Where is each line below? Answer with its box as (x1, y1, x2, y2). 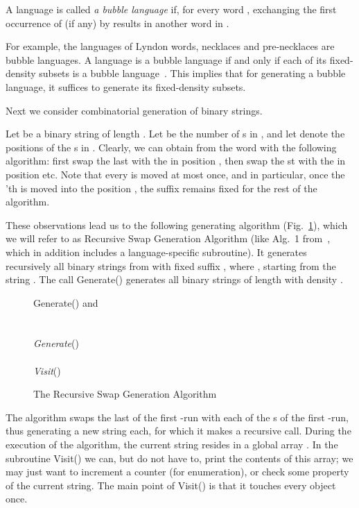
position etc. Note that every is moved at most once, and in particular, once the (6, 167, 345, 181)
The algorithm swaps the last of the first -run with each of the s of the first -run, (6, 409, 349, 424)
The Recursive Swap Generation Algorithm (33, 387, 217, 401)
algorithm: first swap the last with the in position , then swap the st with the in (6, 153, 346, 168)
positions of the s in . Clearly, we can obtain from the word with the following (6, 139, 337, 154)
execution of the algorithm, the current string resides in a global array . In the (6, 437, 338, 452)
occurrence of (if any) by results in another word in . (6, 15, 229, 30)
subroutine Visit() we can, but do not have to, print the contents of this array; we (6, 450, 353, 465)
